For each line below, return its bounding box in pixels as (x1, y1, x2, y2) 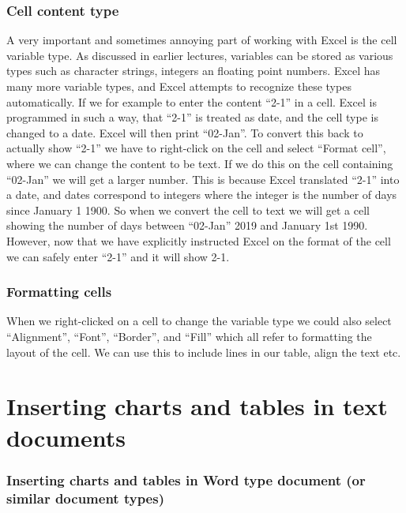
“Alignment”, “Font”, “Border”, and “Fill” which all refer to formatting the (6, 328, 372, 344)
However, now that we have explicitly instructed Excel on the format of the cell (6, 232, 391, 249)
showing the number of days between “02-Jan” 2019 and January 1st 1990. (6, 217, 368, 234)
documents (6, 421, 126, 453)
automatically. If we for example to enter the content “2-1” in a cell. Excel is (6, 93, 377, 110)
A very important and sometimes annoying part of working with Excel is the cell (6, 32, 397, 48)
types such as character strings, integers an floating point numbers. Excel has (6, 62, 381, 79)
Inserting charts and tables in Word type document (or (6, 470, 366, 489)
